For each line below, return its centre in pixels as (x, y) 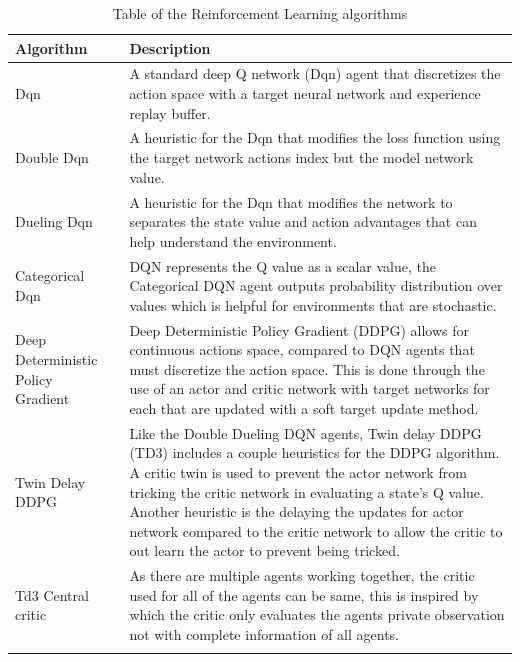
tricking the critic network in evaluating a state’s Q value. (306, 491)
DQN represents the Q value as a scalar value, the (283, 265)
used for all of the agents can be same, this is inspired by (304, 594)
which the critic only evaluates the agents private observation (317, 614)
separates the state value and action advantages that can (303, 221)
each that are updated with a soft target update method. (304, 407)
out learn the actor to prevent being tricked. (264, 550)
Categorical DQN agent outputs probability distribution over (316, 285)
